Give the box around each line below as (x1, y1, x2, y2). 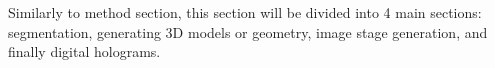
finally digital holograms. (8, 41, 161, 62)
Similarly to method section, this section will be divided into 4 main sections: (8, 2, 482, 22)
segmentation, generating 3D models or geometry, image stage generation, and (8, 21, 488, 42)
